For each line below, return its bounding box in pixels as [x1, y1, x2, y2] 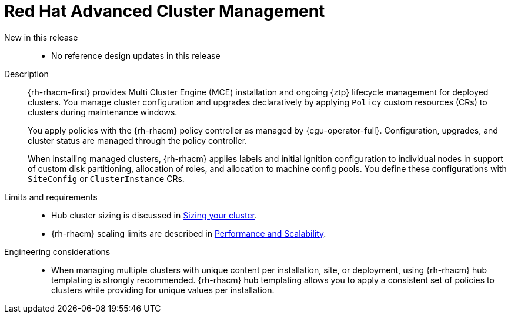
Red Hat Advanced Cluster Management [4, 1, 325, 21]
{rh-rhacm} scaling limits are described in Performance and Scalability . [51, 228, 326, 238]
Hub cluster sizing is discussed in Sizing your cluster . [51, 210, 258, 220]
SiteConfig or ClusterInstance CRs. [28, 173, 185, 184]
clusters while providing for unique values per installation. [51, 284, 275, 295]
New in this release [4, 32, 78, 42]
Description [4, 68, 49, 79]
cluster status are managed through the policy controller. [28, 135, 248, 145]
